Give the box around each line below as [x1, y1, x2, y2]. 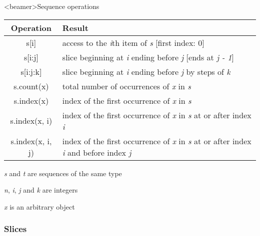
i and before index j [62, 146, 131, 158]
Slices [4, 223, 27, 235]
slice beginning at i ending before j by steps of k [62, 65, 230, 77]
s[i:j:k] [20, 65, 42, 77]
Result [62, 21, 88, 33]
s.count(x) [13, 80, 49, 92]
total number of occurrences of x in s [62, 80, 191, 92]
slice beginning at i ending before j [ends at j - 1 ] [62, 51, 234, 63]
